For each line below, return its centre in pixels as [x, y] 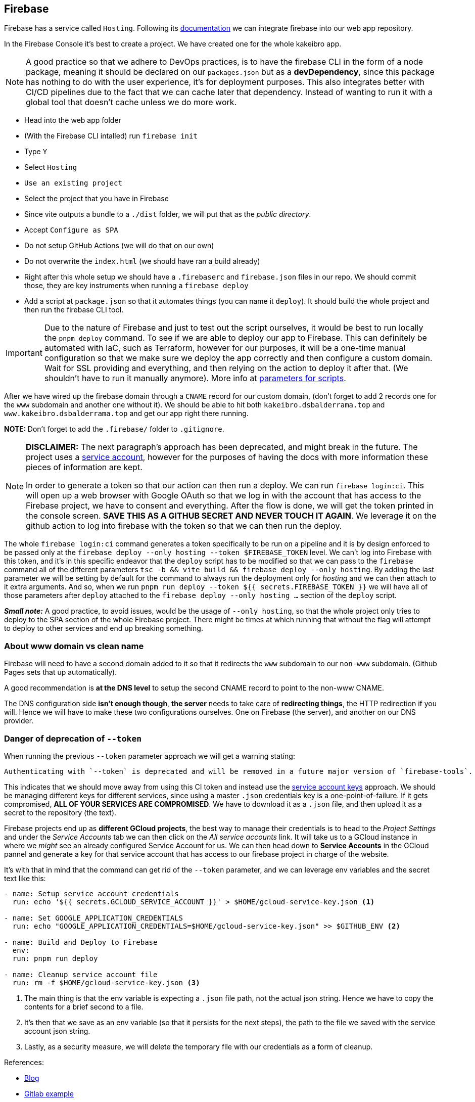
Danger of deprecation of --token [73, 738]
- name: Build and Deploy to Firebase [81, 942]
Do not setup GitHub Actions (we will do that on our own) [119, 246]
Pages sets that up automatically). [61, 672]
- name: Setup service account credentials [91, 893]
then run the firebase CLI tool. [74, 310]
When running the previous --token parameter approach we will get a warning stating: [150, 756]
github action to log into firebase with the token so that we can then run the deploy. [184, 526]
